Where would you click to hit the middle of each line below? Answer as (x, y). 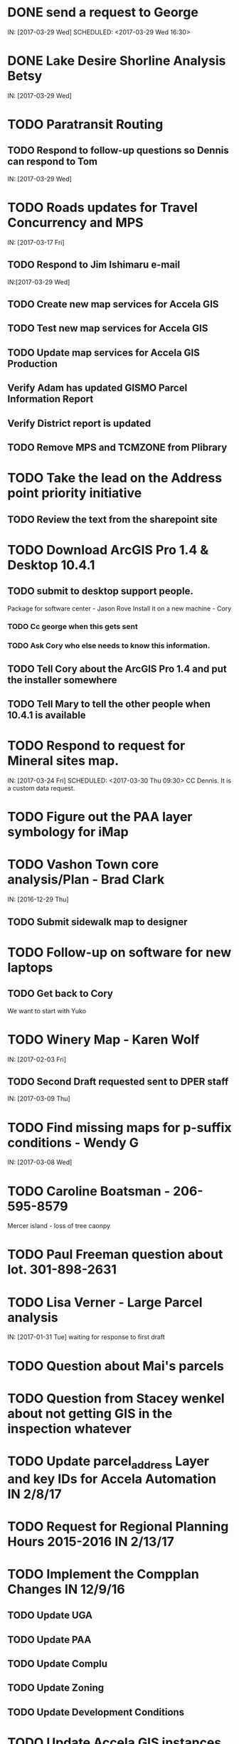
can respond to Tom (53, 162)
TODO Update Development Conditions (96, 1712)
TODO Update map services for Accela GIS (104, 353)
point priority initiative (75, 493)
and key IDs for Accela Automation (112, 1479)
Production (33, 364)
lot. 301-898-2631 (62, 1270)
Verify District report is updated (79, 423)
